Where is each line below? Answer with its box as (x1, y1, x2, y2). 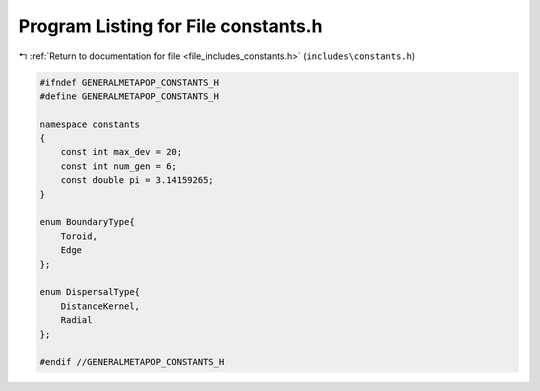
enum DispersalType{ (39, 286, 140, 298)
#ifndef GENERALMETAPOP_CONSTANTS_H (39, 76, 220, 88)
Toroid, (60, 230, 99, 242)
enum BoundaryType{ (39, 216, 135, 228)
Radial (60, 315, 93, 326)
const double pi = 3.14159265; (60, 175, 214, 186)
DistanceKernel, (60, 300, 140, 312)
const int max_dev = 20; (60, 146, 183, 158)
